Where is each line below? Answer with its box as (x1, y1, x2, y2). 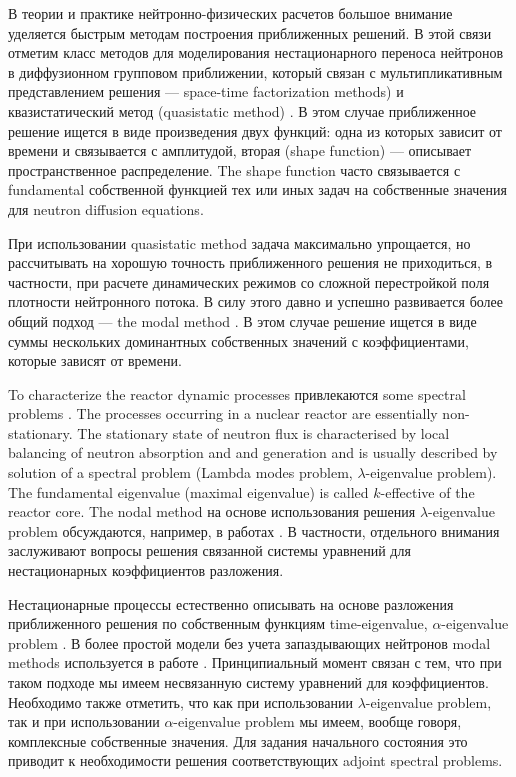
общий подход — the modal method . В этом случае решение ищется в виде (8, 310, 477, 331)
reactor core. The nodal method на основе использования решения (8, 501, 416, 522)
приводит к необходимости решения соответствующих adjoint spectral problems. (8, 750, 503, 771)
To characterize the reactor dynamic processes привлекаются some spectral (8, 383, 466, 404)
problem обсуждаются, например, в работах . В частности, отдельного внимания (8, 520, 500, 541)
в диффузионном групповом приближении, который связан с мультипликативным (8, 61, 503, 82)
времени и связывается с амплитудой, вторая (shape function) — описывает (8, 140, 472, 161)
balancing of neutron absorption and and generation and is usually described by (8, 442, 498, 463)
